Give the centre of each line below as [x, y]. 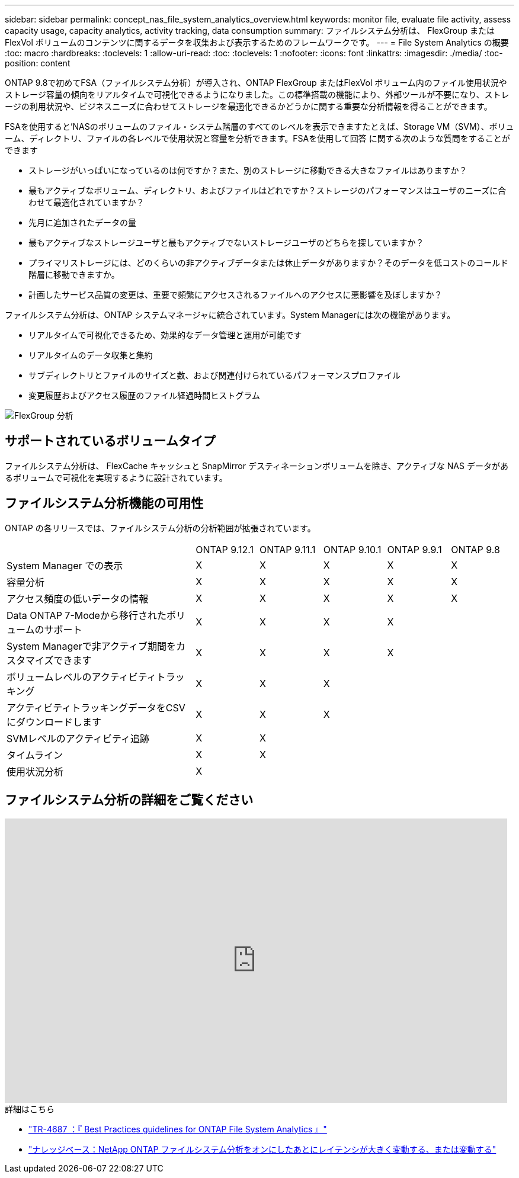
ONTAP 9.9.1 [414, 549]
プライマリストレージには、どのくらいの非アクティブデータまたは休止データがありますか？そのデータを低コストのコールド [269, 263]
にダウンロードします [54, 722]
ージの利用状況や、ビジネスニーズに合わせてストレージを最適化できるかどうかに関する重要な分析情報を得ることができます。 [249, 106]
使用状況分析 [35, 771]
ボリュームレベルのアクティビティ [81, 677]
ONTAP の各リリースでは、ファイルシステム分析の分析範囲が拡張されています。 [160, 528]
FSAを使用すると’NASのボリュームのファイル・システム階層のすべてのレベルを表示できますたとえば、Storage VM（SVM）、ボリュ [259, 126]
